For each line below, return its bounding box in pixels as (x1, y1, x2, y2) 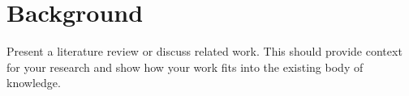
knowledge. (6, 74, 61, 91)
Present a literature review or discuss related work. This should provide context (6, 43, 403, 60)
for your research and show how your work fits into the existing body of (6, 58, 364, 75)
